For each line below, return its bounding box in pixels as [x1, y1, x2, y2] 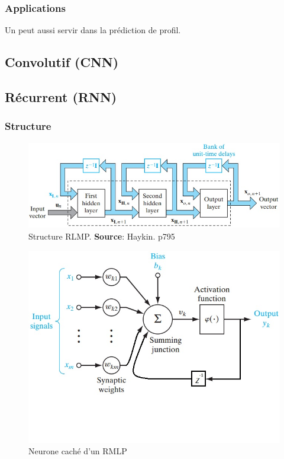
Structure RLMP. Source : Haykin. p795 [28, 230, 175, 242]
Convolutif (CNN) [5, 53, 119, 71]
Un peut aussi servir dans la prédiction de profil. [5, 24, 181, 36]
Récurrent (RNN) [5, 87, 117, 106]
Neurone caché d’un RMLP [28, 445, 127, 457]
